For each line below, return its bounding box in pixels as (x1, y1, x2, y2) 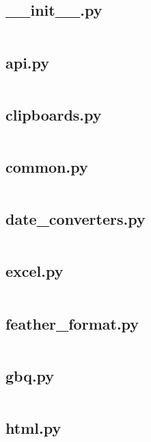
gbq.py (5, 365, 55, 386)
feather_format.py (5, 312, 139, 334)
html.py (5, 417, 61, 439)
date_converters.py (5, 208, 146, 230)
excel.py (5, 260, 64, 282)
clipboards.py (5, 103, 102, 125)
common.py (5, 156, 88, 177)
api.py (5, 51, 50, 73)
